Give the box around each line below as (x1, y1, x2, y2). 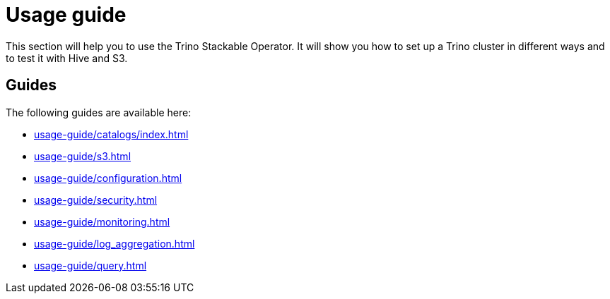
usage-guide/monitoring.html (34, 215, 170, 228)
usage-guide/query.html (34, 259, 147, 271)
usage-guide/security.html (34, 193, 158, 206)
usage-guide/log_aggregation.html (34, 237, 195, 250)
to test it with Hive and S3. (6, 51, 128, 64)
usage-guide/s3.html (34, 149, 131, 162)
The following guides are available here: (6, 106, 192, 118)
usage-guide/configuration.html (34, 171, 182, 184)
